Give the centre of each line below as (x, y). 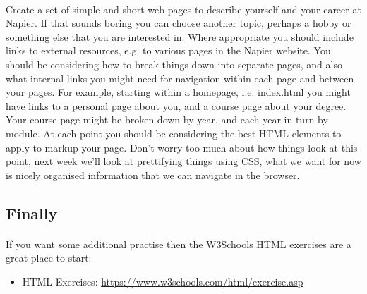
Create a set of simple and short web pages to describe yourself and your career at (183, 9)
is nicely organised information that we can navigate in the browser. (153, 174)
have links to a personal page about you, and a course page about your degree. (176, 105)
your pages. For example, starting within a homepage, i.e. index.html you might (178, 92)
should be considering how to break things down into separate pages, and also (174, 64)
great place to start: (49, 258)
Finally (32, 213)
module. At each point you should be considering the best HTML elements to (174, 133)
